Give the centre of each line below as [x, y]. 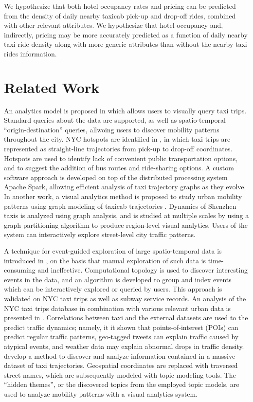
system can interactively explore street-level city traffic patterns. [100, 234]
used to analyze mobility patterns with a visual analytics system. [101, 393]
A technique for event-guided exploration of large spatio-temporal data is [113, 251]
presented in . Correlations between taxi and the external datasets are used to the [126, 318]
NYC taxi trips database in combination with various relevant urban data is [117, 308]
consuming [20, 270]
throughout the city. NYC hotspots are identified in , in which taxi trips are [117, 139]
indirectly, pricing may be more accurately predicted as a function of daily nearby [126, 34]
